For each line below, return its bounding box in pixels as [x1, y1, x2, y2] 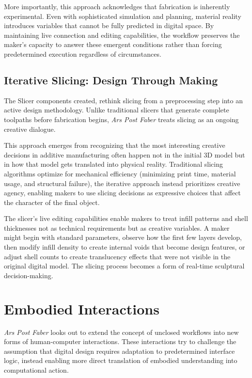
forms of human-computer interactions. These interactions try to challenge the [4, 336, 236, 346]
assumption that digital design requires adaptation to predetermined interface [4, 346, 235, 356]
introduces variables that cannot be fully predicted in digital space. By [4, 20, 214, 31]
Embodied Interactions [4, 299, 159, 318]
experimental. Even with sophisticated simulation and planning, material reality [4, 11, 241, 21]
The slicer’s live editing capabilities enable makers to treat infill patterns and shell [4, 213, 248, 223]
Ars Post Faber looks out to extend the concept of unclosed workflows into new [4, 327, 239, 337]
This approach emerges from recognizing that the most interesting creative [4, 140, 225, 150]
